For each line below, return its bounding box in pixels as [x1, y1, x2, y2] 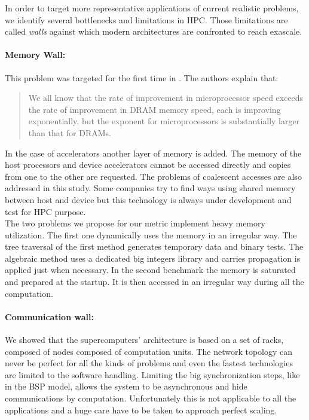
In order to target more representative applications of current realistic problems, [5, 2, 299, 14]
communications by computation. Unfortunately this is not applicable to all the [5, 392, 296, 404]
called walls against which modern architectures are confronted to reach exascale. [5, 25, 302, 38]
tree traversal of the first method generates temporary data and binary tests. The [5, 240, 304, 253]
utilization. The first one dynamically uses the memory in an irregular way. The [5, 228, 297, 241]
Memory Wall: [5, 48, 66, 61]
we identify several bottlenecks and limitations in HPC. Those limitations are [5, 13, 288, 26]
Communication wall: [5, 310, 94, 323]
